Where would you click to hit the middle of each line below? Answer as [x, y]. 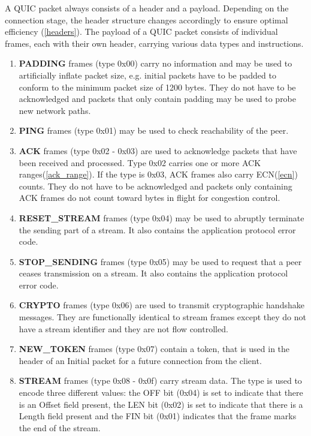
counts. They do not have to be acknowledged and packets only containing [155, 186]
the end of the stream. [60, 427]
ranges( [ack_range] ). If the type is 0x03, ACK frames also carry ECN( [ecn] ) [158, 174]
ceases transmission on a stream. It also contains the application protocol [153, 273]
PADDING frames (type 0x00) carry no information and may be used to [155, 63]
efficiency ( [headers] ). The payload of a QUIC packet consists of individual [141, 31]
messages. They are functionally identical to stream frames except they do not [162, 317]
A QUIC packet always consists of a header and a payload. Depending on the [147, 8]
